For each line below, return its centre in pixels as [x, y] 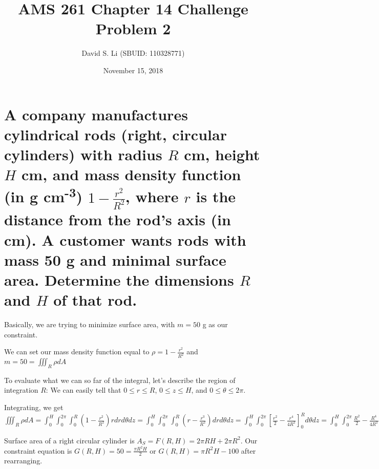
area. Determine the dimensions [119, 279]
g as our [215, 324]
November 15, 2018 [133, 70]
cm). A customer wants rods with [125, 239]
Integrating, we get [34, 407]
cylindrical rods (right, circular [115, 134]
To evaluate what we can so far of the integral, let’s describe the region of [120, 380]
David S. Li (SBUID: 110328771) [133, 53]
